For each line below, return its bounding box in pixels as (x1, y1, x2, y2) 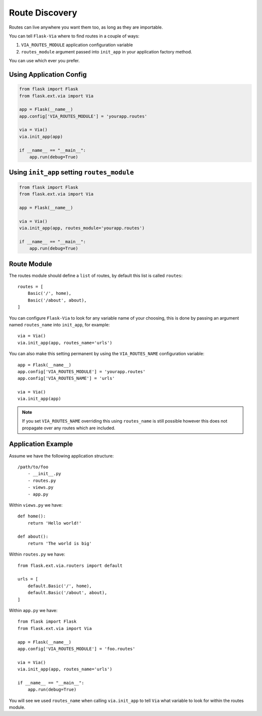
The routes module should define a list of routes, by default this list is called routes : (9, 273, 183, 278)
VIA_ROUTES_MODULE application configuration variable (21, 42, 133, 48)
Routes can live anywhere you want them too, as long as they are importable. (9, 24, 163, 30)
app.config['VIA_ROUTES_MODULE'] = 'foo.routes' (17, 646, 135, 651)
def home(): (17, 513, 46, 519)
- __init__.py (27, 471, 62, 477)
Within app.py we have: (9, 607, 58, 613)
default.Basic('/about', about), (27, 590, 108, 596)
